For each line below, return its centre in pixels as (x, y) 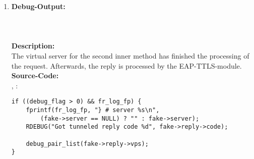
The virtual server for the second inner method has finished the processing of (130, 55)
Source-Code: (35, 75)
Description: (33, 46)
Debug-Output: (38, 6)
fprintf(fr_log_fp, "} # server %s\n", (93, 110)
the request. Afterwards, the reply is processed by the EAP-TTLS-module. (126, 65)
